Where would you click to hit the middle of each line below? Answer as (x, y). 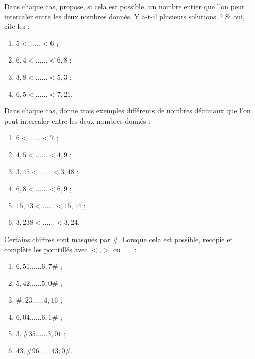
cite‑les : (17, 26)
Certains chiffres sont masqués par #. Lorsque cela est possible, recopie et (118, 239)
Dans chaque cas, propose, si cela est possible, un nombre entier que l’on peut (124, 6)
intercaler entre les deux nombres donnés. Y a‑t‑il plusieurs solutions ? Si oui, (124, 16)
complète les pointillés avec (46, 249)
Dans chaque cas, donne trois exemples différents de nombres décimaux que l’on (127, 111)
